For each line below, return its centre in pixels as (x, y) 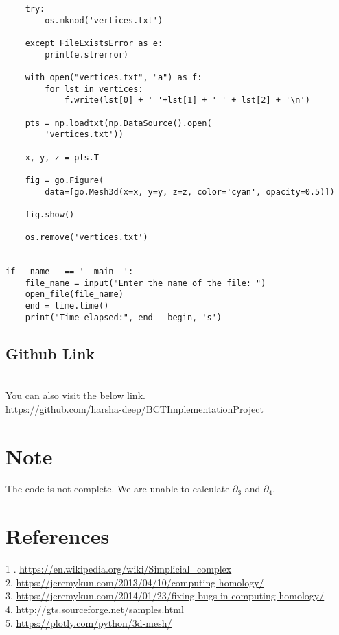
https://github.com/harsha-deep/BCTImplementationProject (135, 408)
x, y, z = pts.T (62, 157)
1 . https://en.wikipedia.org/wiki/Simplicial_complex (119, 569)
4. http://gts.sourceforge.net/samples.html (95, 609)
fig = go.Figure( (65, 180)
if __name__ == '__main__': (70, 272)
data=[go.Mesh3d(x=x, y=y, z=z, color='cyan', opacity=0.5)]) (190, 192)
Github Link (50, 353)
